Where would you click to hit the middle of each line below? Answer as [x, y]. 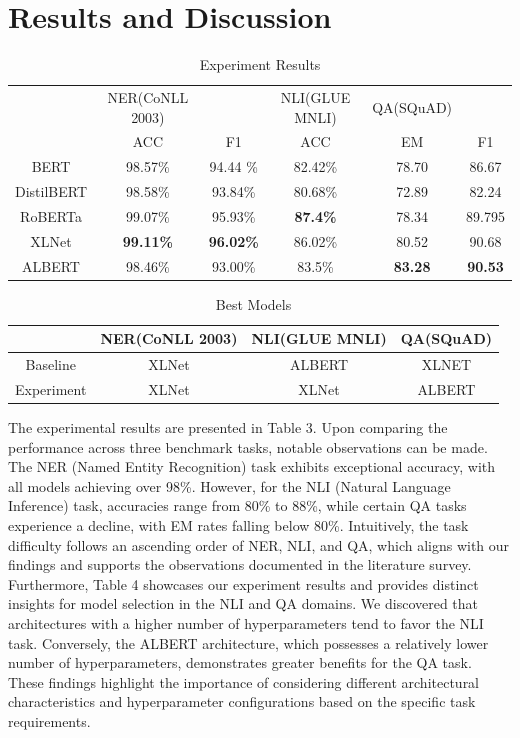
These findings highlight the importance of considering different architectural [244, 681]
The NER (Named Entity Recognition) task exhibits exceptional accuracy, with [252, 466]
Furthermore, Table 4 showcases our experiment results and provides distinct [243, 583]
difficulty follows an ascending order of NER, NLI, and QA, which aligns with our [259, 544]
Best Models [253, 303]
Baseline [50, 364]
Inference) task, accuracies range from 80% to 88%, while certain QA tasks [237, 505]
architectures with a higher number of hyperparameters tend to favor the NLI [246, 623]
